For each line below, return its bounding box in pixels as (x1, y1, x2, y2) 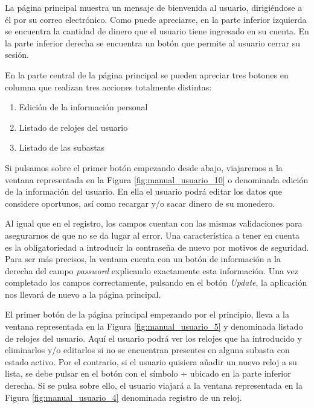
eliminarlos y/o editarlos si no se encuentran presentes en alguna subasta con (5, 344, 290, 356)
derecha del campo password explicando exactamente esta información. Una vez (5, 264, 299, 277)
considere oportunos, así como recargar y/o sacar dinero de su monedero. (5, 196, 275, 209)
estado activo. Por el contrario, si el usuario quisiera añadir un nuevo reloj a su (5, 355, 297, 368)
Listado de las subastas (19, 141, 105, 154)
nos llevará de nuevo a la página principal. (5, 287, 161, 300)
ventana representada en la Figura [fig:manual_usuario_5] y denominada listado (5, 320, 303, 333)
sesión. (5, 48, 29, 61)
